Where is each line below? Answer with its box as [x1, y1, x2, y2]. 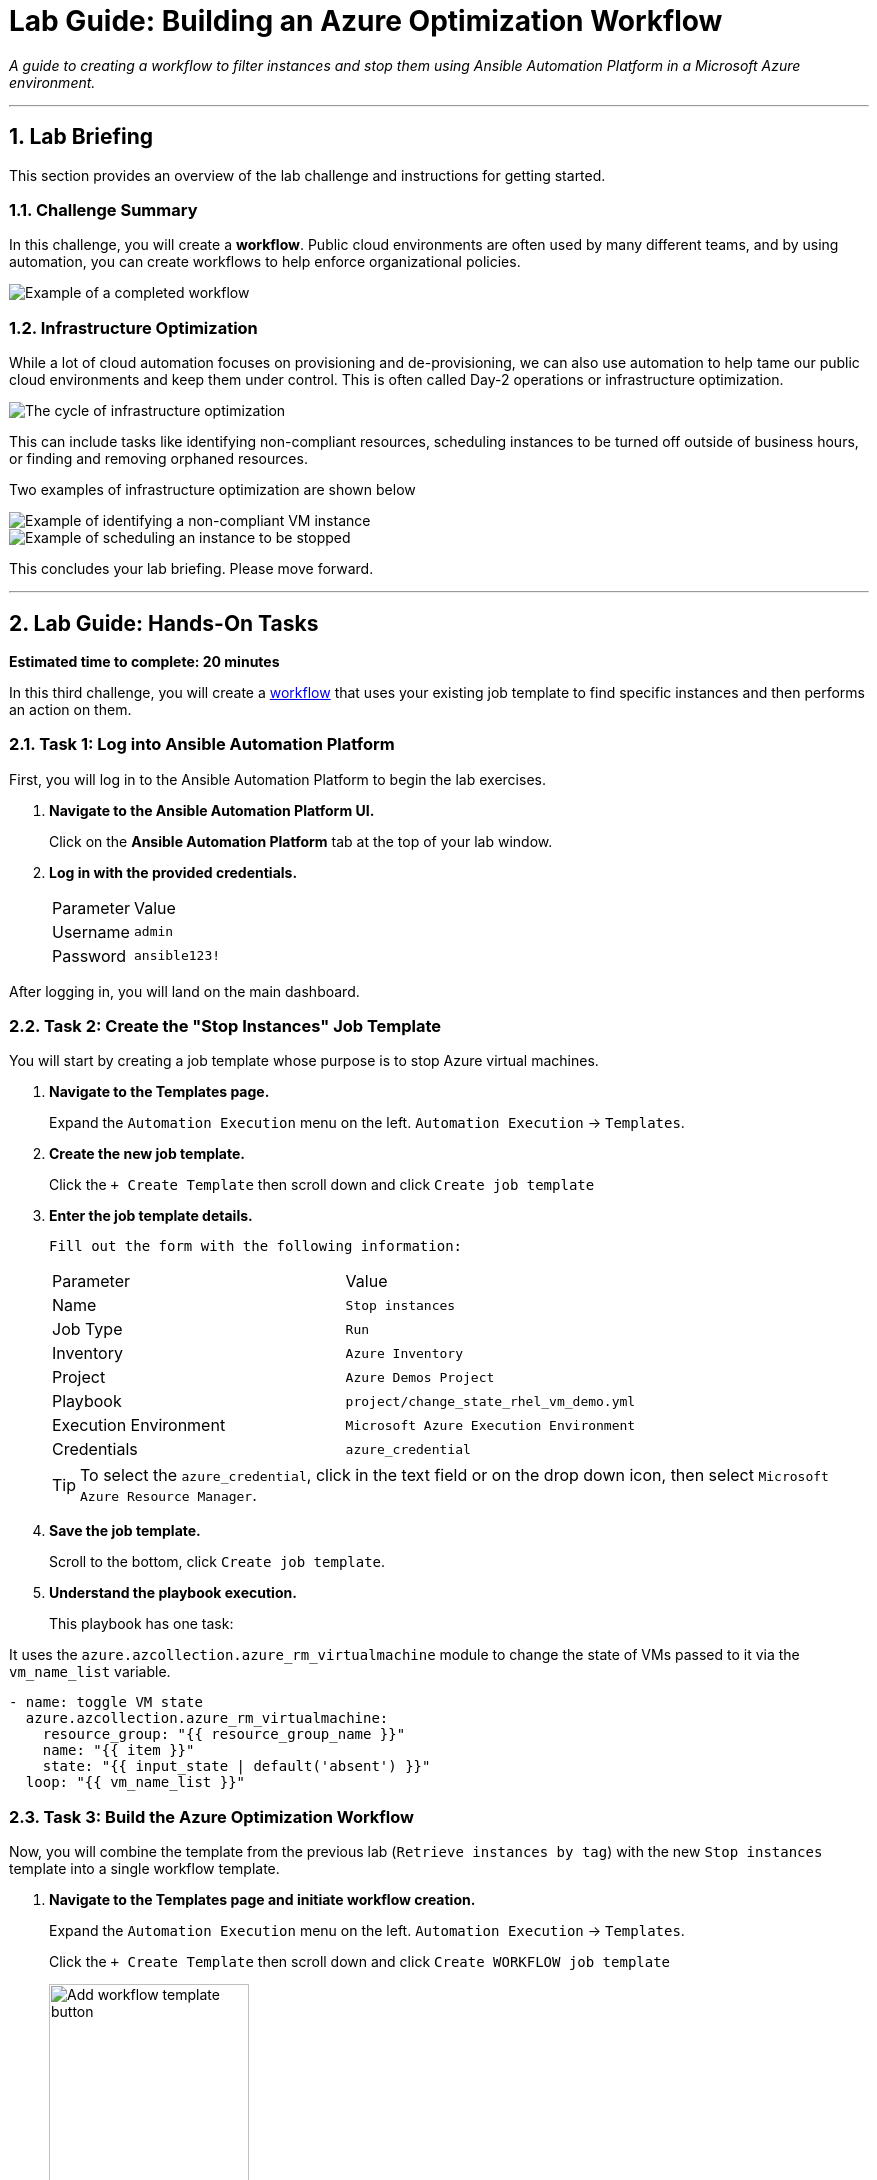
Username [52, 921, 130, 942]
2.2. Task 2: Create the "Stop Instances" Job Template [9, 1016, 442, 1037]
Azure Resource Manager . [80, 1485, 257, 1506]
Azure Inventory [345, 1345, 463, 1361]
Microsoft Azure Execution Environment [345, 1417, 636, 1433]
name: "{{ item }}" [42, 1742, 195, 1759]
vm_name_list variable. [9, 1663, 171, 1681]
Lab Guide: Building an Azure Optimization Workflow [9, 4, 723, 38]
